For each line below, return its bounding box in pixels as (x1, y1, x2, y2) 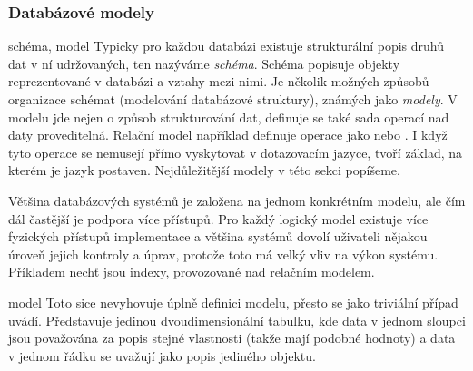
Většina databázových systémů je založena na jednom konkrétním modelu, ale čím (8, 190, 466, 210)
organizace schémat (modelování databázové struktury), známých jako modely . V (8, 90, 458, 108)
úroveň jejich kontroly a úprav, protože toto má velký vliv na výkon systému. (8, 244, 439, 263)
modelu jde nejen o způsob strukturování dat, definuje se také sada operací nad (8, 107, 449, 126)
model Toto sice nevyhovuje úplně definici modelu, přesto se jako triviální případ (8, 292, 458, 311)
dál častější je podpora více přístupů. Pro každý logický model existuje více (8, 209, 429, 228)
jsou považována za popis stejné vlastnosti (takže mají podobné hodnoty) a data (8, 328, 456, 347)
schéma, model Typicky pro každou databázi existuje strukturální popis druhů (8, 36, 445, 55)
